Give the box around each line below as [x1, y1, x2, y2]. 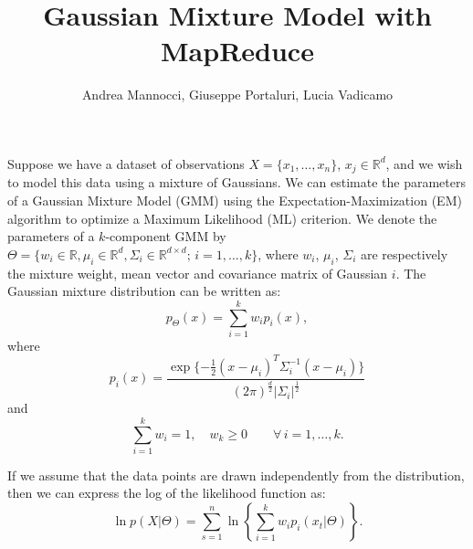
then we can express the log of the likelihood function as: [7, 483, 326, 502]
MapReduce [161, 32, 314, 69]
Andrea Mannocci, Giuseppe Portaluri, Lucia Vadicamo [81, 85, 394, 104]
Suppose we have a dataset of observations [7, 153, 245, 173]
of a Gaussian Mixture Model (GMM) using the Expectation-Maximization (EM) [7, 190, 462, 209]
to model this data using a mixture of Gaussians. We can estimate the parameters [7, 173, 466, 192]
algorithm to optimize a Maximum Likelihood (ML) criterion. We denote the [7, 208, 437, 227]
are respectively [360, 244, 448, 263]
